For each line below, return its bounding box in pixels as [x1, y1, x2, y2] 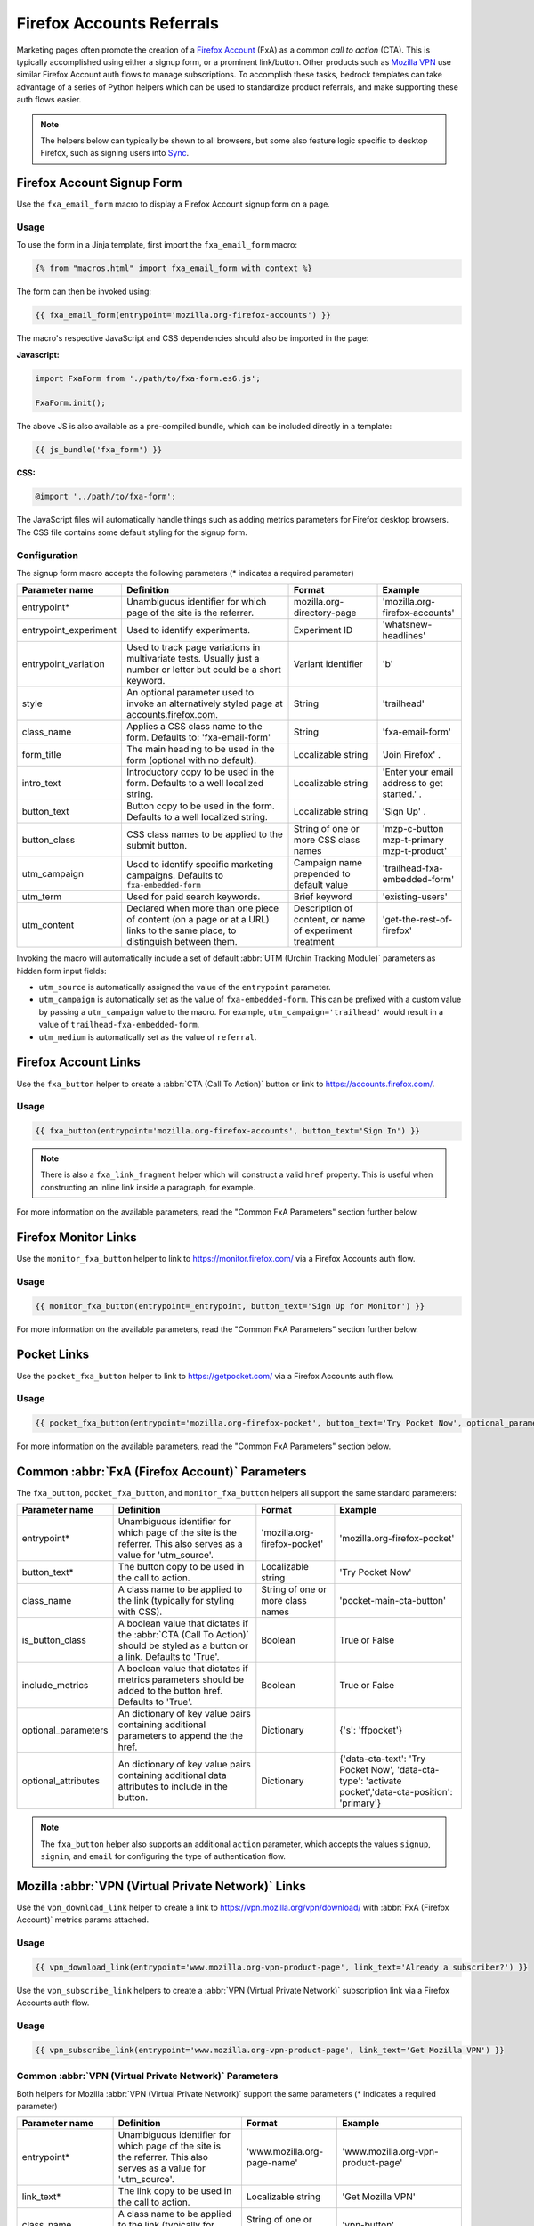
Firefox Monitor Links [16, 1230, 137, 1246]
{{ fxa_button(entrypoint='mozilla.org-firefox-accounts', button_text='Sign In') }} [35, 1126, 420, 1136]
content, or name [294, 914, 366, 926]
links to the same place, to [125, 924, 237, 937]
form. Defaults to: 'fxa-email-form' [125, 731, 271, 743]
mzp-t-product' [382, 845, 448, 857]
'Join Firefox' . [382, 749, 441, 761]
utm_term [21, 890, 62, 903]
